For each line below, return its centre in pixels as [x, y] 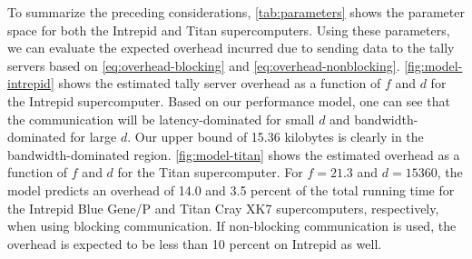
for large [93, 137]
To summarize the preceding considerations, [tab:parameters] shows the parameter [236, 12]
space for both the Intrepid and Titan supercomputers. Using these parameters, [229, 30]
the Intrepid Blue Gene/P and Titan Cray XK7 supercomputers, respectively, [223, 208]
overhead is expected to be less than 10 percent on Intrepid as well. [195, 243]
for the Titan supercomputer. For [210, 172]
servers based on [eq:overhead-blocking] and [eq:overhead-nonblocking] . [204, 65]
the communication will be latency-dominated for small [161, 119]
